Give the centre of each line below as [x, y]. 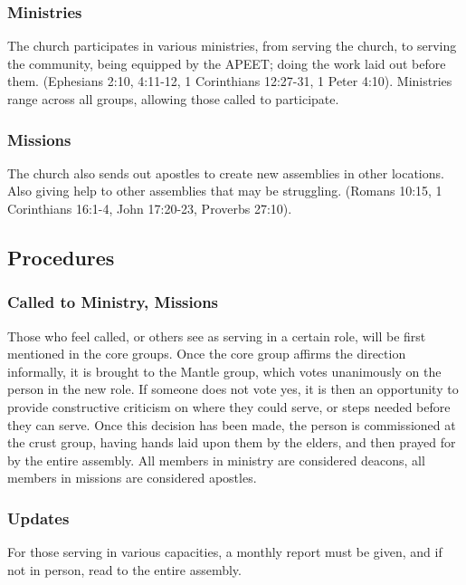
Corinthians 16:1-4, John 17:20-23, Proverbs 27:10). [150, 208]
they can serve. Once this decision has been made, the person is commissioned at [232, 424]
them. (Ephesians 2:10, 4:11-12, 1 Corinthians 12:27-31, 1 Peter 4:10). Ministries [230, 81]
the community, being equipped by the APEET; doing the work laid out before [227, 63]
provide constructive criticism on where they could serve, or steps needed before [229, 406]
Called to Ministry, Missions [113, 302]
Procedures [61, 257]
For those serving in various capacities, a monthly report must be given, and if [225, 552]
